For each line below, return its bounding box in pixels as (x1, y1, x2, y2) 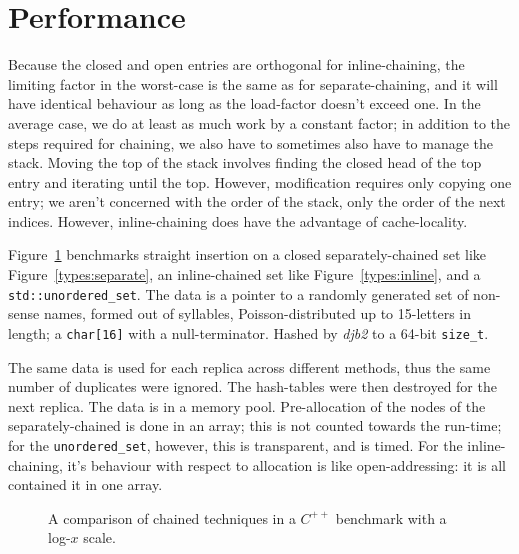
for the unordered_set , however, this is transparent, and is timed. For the (8, 434, 463, 455)
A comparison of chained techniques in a (48, 507, 296, 528)
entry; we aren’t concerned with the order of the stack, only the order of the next (8, 191, 506, 212)
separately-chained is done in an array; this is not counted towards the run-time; (8, 415, 502, 436)
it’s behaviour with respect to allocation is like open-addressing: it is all (67, 454, 506, 475)
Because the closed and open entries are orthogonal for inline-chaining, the (8, 54, 465, 75)
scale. (83, 527, 116, 548)
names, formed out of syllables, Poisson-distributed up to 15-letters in (43, 303, 471, 324)
